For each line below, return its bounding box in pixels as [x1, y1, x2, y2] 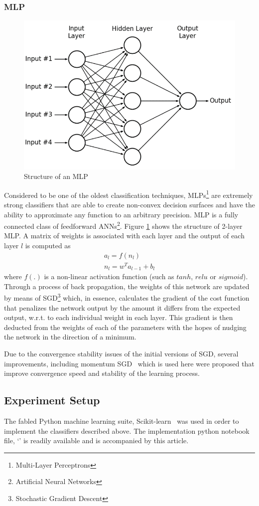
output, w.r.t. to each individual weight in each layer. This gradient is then [4, 312, 233, 323]
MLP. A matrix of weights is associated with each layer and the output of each [4, 230, 245, 241]
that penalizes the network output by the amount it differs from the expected [4, 302, 241, 313]
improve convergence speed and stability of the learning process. [4, 368, 200, 378]
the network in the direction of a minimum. [4, 332, 136, 342]
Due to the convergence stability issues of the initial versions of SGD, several [4, 348, 239, 358]
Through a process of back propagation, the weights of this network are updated [4, 281, 250, 291]
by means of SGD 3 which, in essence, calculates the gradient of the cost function [4, 291, 250, 303]
